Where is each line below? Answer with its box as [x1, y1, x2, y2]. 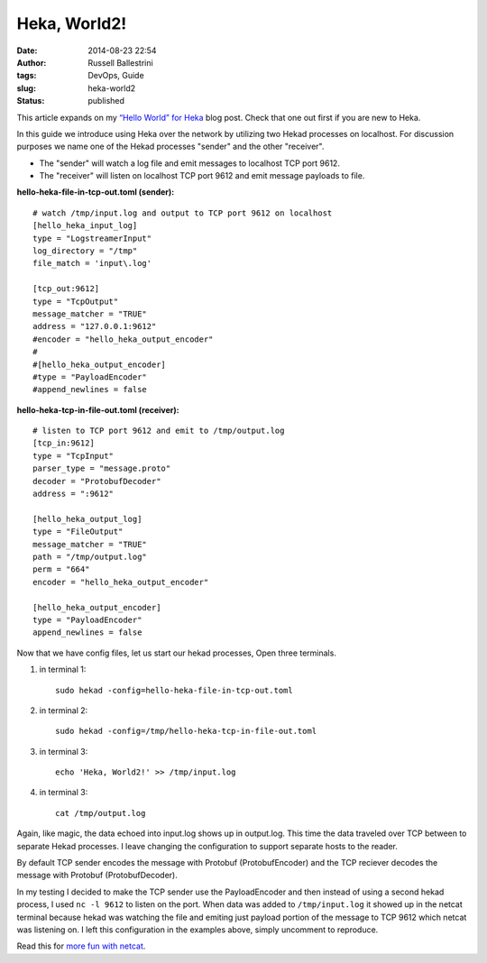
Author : [16, 57, 47, 68]
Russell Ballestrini [87, 57, 153, 68]
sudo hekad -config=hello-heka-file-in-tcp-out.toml [55, 685, 293, 695]
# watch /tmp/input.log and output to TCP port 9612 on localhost [32, 207, 333, 218]
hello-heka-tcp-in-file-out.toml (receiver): [16, 404, 179, 415]
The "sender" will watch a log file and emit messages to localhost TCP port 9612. [39, 158, 340, 169]
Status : [16, 96, 45, 106]
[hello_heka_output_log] [32, 514, 142, 524]
